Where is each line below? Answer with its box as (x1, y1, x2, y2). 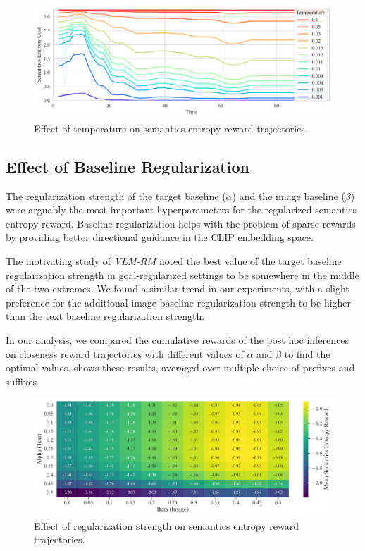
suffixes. (6, 373, 39, 388)
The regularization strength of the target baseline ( (6, 188, 226, 203)
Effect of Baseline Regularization (6, 155, 249, 177)
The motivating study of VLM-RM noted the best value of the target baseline (6, 254, 342, 268)
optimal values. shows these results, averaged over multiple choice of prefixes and (6, 360, 355, 375)
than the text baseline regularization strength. (6, 309, 205, 323)
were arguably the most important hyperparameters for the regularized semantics (6, 202, 357, 217)
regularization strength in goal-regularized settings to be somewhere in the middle (6, 267, 359, 282)
